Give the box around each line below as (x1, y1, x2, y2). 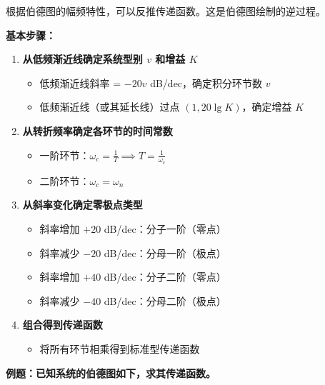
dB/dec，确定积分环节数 (150, 75, 263, 90)
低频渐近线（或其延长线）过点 (39, 99, 180, 114)
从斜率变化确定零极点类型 (22, 197, 143, 212)
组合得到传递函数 (22, 317, 103, 332)
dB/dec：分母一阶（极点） (104, 245, 226, 260)
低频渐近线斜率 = (39, 75, 121, 90)
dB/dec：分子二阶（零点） (104, 269, 226, 284)
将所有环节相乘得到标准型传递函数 (39, 341, 200, 356)
